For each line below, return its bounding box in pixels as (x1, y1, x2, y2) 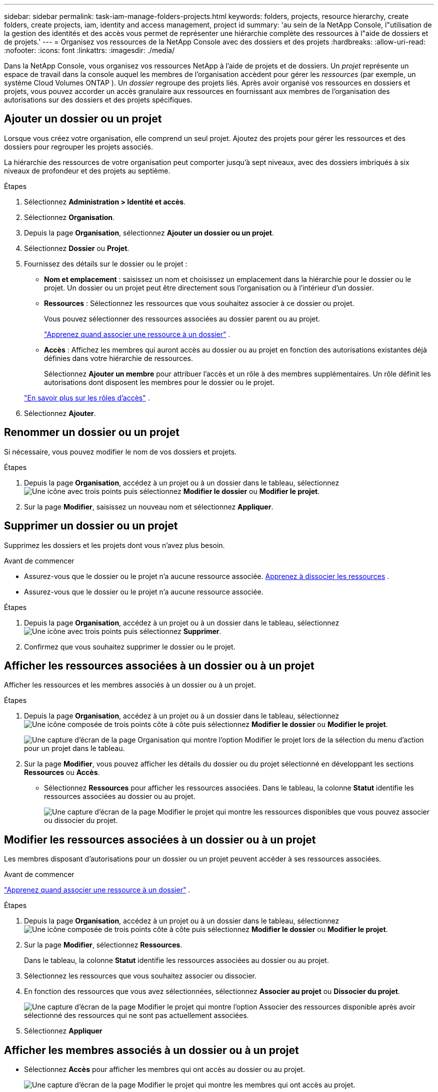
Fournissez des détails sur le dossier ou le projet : (24, 259, 187, 268)
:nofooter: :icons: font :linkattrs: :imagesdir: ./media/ (4, 46, 175, 54)
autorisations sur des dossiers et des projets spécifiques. (4, 95, 192, 104)
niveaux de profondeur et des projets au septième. (4, 166, 170, 175)
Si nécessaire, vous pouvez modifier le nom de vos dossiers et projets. (4, 447, 237, 456)
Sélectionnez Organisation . (24, 212, 115, 221)
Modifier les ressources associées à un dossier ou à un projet (4, 833, 316, 846)
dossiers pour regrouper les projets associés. (4, 142, 153, 151)
